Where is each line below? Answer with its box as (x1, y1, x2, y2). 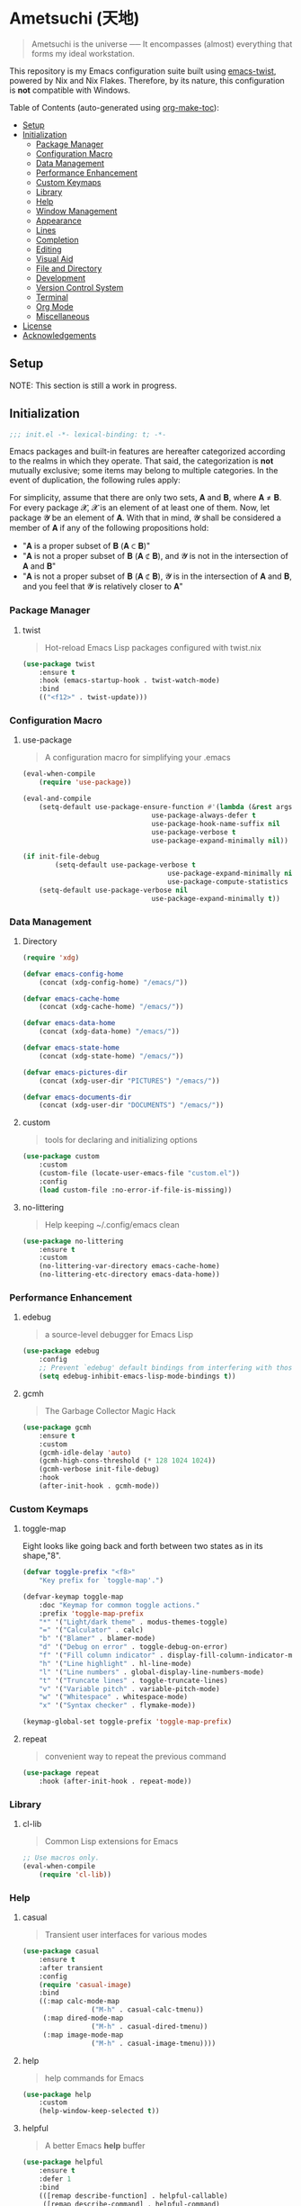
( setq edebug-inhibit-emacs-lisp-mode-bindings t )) (39, 1372, 236, 1381)
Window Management (35, 205, 118, 216)
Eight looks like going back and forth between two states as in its (22, 1541, 263, 1552)
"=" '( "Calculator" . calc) (39, 1625, 144, 1634)
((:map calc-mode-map (39, 1997, 120, 2006)
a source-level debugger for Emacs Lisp (44, 1329, 194, 1340)
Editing (35, 244, 62, 255)
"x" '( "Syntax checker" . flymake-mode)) (39, 1701, 196, 1710)
